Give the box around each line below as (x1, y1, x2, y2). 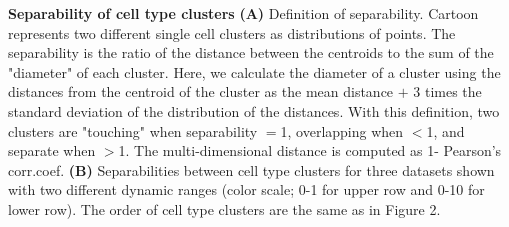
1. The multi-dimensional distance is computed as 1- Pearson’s (118, 140, 502, 161)
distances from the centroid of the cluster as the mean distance (8, 81, 394, 102)
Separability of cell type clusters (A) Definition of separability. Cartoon (8, 3, 479, 23)
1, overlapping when (280, 120, 404, 141)
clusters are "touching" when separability (8, 120, 258, 141)
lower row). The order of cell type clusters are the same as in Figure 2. (8, 198, 441, 219)
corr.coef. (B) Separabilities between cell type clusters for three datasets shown (8, 159, 495, 180)
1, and (426, 120, 465, 141)
